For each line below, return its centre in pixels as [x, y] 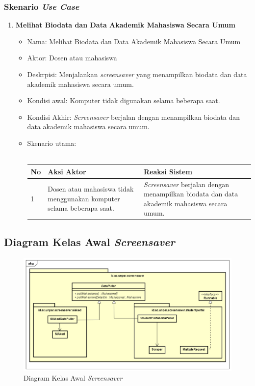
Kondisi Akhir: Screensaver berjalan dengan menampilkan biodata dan [134, 117]
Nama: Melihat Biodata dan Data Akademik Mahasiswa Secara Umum [134, 41]
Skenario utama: [52, 143]
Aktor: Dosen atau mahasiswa [72, 58]
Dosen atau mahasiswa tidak [91, 189]
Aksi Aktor [67, 171]
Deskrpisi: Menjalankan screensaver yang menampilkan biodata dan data [137, 74]
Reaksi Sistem [168, 171]
